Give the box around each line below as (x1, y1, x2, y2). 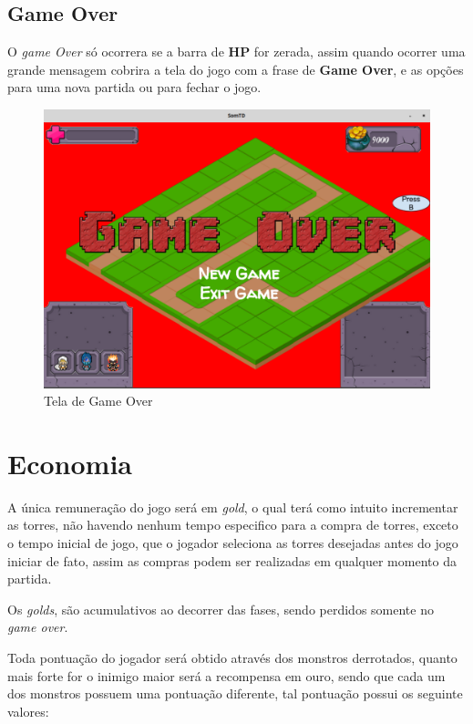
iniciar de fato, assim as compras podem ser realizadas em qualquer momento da (7, 551, 457, 570)
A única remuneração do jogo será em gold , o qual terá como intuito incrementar (7, 497, 458, 516)
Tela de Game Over (44, 391, 153, 410)
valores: (7, 701, 49, 720)
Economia (7, 444, 132, 481)
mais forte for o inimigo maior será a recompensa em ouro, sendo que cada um (7, 666, 446, 685)
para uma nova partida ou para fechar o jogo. (7, 78, 262, 97)
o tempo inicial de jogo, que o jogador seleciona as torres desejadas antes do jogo (7, 533, 458, 553)
